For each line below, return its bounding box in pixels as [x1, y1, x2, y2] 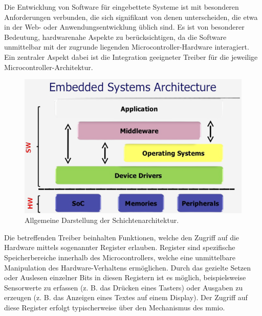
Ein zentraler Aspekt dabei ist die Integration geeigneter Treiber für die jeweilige [4, 51, 258, 62]
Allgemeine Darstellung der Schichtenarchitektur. [25, 215, 179, 225]
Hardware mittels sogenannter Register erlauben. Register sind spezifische [4, 242, 235, 253]
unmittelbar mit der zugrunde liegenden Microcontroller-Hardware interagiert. [4, 41, 249, 52]
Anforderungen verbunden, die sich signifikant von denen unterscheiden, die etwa [4, 11, 258, 22]
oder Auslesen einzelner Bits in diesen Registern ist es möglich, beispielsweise [4, 272, 246, 283]
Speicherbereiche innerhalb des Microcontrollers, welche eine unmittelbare [4, 252, 235, 262]
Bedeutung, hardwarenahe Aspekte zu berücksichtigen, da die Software [4, 31, 227, 42]
